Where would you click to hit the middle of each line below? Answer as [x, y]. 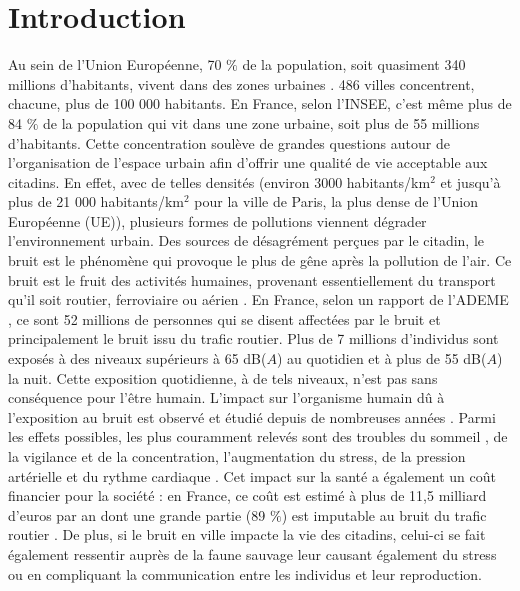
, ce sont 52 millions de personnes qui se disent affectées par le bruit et [224, 318]
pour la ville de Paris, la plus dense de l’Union [336, 201]
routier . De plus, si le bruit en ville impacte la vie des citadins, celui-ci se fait [247, 534]
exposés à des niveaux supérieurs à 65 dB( [137, 358]
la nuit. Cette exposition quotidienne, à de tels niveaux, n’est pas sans [223, 377]
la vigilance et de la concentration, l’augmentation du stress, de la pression [237, 456]
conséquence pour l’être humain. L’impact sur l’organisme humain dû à [226, 397]
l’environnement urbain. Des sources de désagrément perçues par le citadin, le [246, 240]
